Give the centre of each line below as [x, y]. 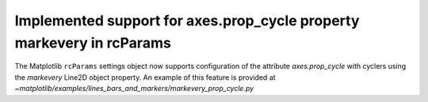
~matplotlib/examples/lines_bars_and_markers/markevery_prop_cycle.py [134, 89]
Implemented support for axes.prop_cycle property [187, 21]
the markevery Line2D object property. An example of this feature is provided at [145, 77]
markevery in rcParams [93, 43]
